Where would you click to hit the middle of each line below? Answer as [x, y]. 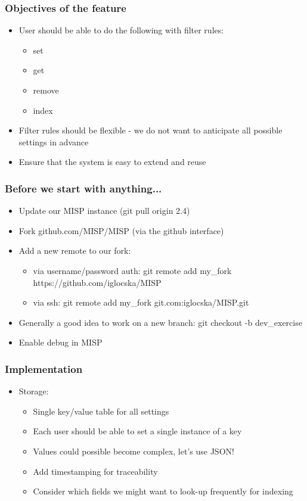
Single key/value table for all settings [101, 411]
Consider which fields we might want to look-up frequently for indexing [163, 491]
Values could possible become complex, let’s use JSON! [134, 451]
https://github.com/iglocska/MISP [97, 282]
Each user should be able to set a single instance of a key [137, 431]
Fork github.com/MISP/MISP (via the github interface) [121, 230]
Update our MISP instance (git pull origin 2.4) [104, 211]
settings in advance [54, 141]
